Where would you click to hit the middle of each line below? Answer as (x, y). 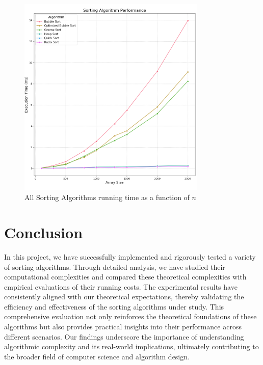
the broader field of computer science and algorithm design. (97, 356)
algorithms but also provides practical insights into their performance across (123, 327)
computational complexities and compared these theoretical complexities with (125, 277)
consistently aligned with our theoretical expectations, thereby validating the (124, 297)
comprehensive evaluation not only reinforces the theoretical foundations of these (130, 316)
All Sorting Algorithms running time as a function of (107, 197)
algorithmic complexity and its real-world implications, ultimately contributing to (131, 346)
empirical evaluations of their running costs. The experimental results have (121, 286)
